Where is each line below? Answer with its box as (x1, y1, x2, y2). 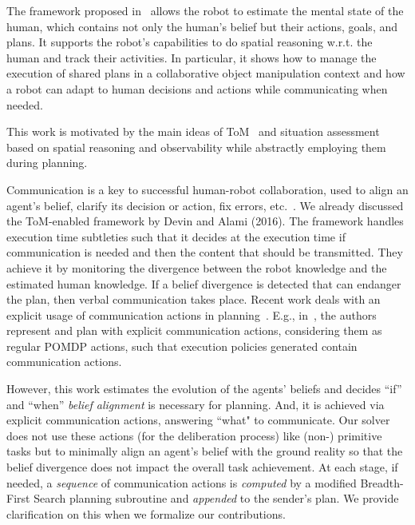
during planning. (6, 154, 88, 171)
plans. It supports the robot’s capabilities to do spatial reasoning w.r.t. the (6, 34, 373, 50)
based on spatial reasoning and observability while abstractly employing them (6, 138, 386, 155)
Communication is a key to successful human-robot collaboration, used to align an (6, 181, 409, 197)
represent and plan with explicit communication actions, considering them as (6, 322, 382, 339)
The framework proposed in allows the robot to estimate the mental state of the (6, 2, 404, 18)
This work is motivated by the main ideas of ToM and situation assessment (6, 123, 380, 140)
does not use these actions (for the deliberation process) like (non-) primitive (6, 427, 382, 443)
